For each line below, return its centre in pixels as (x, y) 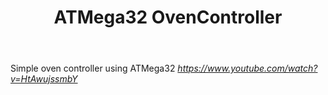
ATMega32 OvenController (168, 17)
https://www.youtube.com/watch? (247, 68)
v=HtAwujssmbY (44, 79)
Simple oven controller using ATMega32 (93, 68)
